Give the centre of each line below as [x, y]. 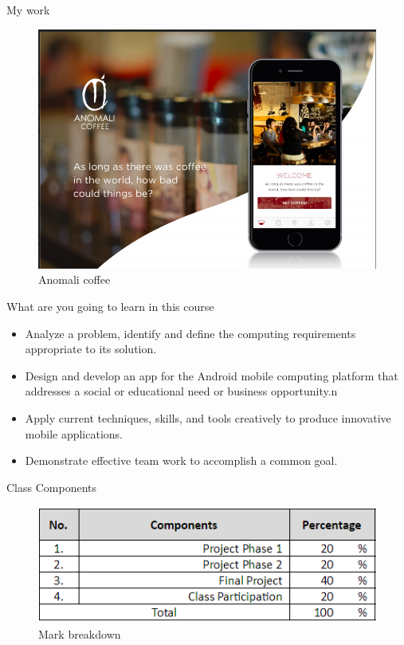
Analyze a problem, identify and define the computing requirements [190, 333]
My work [28, 10]
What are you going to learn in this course [110, 306]
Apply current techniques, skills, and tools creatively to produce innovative [208, 417]
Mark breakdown [80, 634]
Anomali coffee [75, 279]
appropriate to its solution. [91, 349]
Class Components [51, 487]
